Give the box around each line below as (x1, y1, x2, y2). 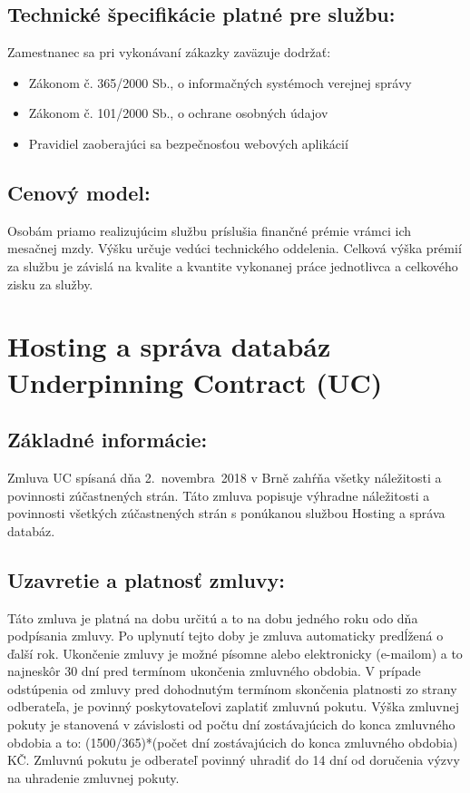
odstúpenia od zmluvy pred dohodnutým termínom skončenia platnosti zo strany (7, 679, 457, 698)
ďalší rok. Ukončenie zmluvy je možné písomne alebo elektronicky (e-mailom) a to (7, 643, 463, 662)
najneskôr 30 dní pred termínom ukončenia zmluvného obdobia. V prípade (7, 661, 421, 680)
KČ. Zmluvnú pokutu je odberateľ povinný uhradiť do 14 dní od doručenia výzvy (7, 750, 460, 769)
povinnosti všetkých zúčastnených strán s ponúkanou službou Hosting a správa (7, 504, 446, 523)
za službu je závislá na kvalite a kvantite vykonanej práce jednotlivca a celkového (7, 256, 458, 275)
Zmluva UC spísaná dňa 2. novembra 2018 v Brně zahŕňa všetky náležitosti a (7, 467, 442, 486)
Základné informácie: (7, 426, 208, 454)
